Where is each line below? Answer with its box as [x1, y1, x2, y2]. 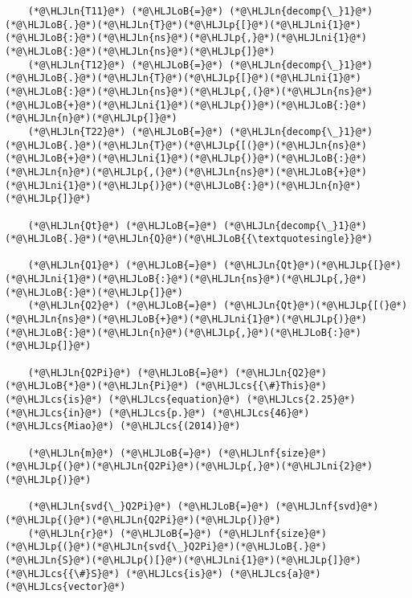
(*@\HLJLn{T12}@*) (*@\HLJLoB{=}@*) [27, 59, 224, 71]
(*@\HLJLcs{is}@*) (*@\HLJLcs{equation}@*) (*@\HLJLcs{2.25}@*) [5, 394, 356, 406]
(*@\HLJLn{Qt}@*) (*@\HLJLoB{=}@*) [27, 219, 218, 231]
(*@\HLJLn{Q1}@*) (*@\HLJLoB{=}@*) [27, 260, 218, 272]
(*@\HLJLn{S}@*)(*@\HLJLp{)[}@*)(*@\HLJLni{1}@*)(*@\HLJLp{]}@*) [5, 554, 361, 566]
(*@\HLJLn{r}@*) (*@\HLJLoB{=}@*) [27, 527, 212, 539]
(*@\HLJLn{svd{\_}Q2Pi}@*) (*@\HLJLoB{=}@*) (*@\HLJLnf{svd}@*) [27, 501, 379, 513]
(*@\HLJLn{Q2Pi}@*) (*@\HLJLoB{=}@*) [27, 367, 230, 379]
